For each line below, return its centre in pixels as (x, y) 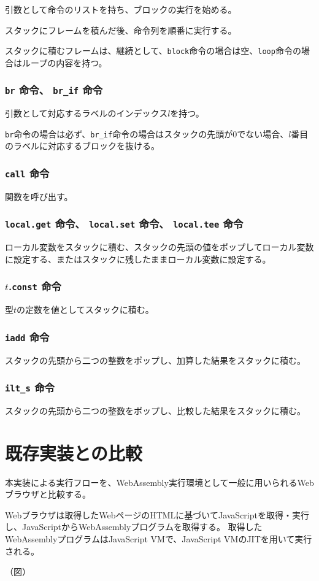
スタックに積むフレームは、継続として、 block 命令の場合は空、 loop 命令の (153, 51)
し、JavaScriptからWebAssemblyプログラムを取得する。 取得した (134, 527)
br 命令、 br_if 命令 (54, 90)
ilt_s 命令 (30, 387)
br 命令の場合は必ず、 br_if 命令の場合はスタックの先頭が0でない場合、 (147, 133)
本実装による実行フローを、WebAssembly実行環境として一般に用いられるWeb (159, 482)
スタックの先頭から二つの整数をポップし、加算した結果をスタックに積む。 (155, 360)
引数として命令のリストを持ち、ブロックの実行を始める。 (121, 9)
